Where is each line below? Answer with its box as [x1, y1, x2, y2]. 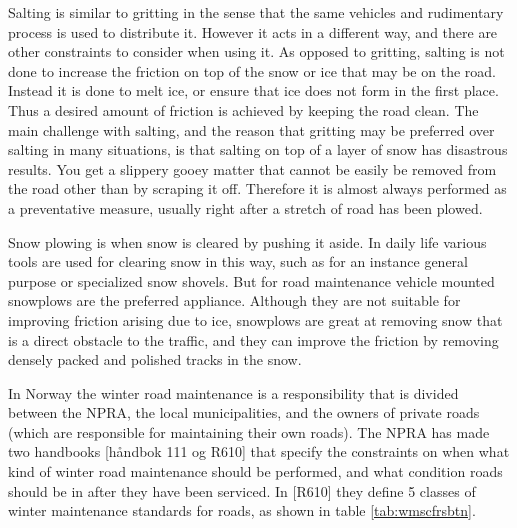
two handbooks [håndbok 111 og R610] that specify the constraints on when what [8, 441, 510, 462]
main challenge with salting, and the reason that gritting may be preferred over [8, 119, 495, 140]
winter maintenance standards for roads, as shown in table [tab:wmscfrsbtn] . [8, 500, 476, 521]
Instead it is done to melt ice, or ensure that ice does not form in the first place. [8, 80, 499, 101]
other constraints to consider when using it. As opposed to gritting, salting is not [8, 41, 505, 62]
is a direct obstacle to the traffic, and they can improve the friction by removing [8, 329, 499, 350]
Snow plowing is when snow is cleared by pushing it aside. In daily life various [8, 231, 487, 252]
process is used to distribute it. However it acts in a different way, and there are [8, 21, 498, 42]
